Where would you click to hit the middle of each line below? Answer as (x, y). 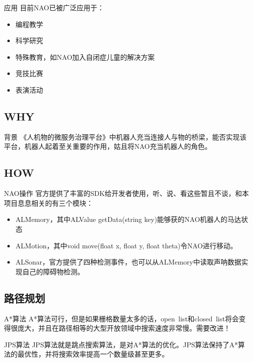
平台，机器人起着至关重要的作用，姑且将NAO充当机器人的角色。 (108, 146)
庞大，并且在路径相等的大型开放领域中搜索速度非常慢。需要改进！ (124, 328)
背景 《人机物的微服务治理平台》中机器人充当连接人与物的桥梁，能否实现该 (125, 136)
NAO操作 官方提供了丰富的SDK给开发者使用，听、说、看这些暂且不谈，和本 (126, 193)
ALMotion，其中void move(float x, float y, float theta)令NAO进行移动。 (126, 245)
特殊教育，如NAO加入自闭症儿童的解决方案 (85, 57)
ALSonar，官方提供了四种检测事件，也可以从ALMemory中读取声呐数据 (128, 262)
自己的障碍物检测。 (53, 271)
